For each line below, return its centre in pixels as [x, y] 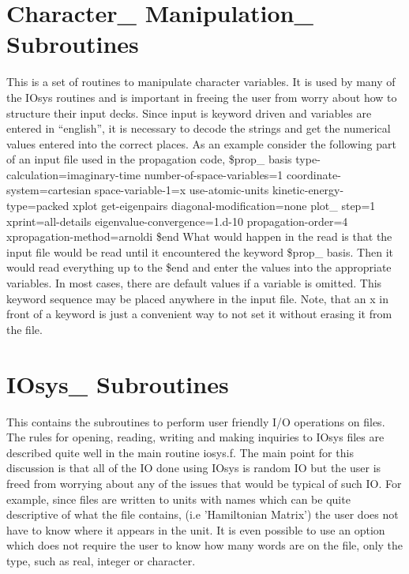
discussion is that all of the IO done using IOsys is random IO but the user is [194, 468]
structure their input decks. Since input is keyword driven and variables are [189, 113]
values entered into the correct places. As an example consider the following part [201, 143]
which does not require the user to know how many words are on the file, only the [205, 545]
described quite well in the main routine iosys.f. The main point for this [180, 452]
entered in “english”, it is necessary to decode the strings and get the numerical [199, 128]
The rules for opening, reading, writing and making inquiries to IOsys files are [195, 437]
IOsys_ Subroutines [118, 383]
